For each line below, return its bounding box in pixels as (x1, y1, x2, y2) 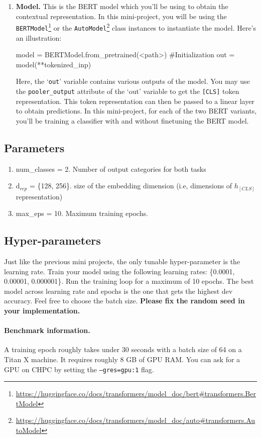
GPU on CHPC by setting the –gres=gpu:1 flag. (4, 364, 154, 374)
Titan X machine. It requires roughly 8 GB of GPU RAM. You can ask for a (4, 354, 240, 365)
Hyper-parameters (4, 233, 101, 248)
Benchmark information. (4, 325, 90, 336)
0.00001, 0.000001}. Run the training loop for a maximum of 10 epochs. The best (4, 276, 254, 286)
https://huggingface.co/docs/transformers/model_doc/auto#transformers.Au (16, 415, 255, 425)
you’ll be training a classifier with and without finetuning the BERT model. (16, 115, 249, 126)
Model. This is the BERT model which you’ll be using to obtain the (16, 1, 228, 11)
